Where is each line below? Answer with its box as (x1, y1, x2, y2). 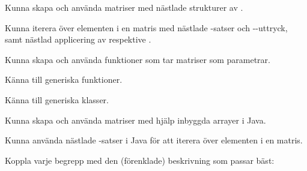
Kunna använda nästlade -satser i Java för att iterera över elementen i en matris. (5, 134, 303, 146)
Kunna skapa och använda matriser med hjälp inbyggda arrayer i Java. (5, 113, 266, 126)
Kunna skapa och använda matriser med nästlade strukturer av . (5, 1, 243, 13)
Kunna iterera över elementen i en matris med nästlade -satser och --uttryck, (5, 21, 288, 34)
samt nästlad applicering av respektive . (5, 33, 151, 46)
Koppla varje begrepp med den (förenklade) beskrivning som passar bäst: (5, 154, 275, 166)
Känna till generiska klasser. (5, 93, 109, 106)
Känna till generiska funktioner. (5, 73, 123, 86)
